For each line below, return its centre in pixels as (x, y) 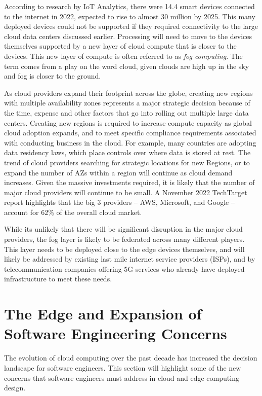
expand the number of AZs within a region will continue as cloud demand (118, 172)
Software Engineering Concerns (116, 333)
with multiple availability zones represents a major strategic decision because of (127, 103)
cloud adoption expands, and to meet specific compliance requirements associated (130, 133)
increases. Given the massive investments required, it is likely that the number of (129, 182)
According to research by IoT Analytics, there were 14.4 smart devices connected (129, 6)
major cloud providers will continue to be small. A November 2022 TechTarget (126, 192)
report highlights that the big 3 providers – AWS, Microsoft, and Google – (119, 202)
